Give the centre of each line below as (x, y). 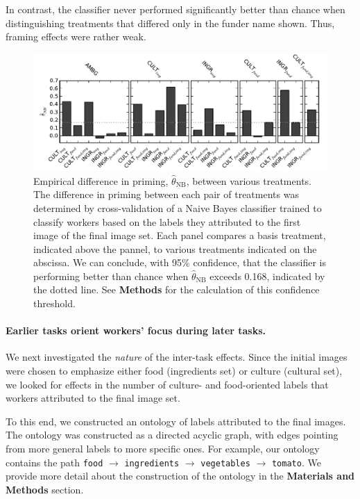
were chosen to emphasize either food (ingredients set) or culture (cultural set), (174, 371)
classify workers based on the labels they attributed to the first (167, 221)
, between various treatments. (249, 180)
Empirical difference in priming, (101, 180)
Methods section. (45, 489)
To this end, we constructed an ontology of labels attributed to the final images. (176, 421)
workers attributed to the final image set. (93, 398)
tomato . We (296, 462)
